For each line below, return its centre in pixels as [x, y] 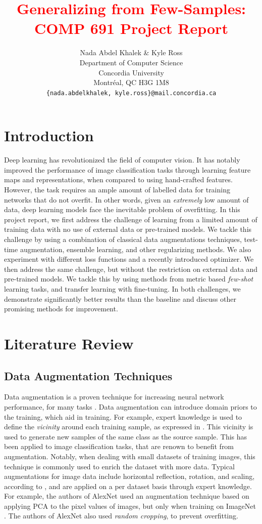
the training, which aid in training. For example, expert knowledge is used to [123, 416]
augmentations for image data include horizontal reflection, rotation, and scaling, [129, 476]
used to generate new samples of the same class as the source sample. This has [126, 436]
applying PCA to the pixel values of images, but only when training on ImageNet [130, 506]
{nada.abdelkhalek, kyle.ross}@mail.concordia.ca [131, 93]
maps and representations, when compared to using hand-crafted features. [118, 179]
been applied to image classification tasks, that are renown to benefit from [119, 446]
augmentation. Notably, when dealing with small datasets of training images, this [130, 456]
